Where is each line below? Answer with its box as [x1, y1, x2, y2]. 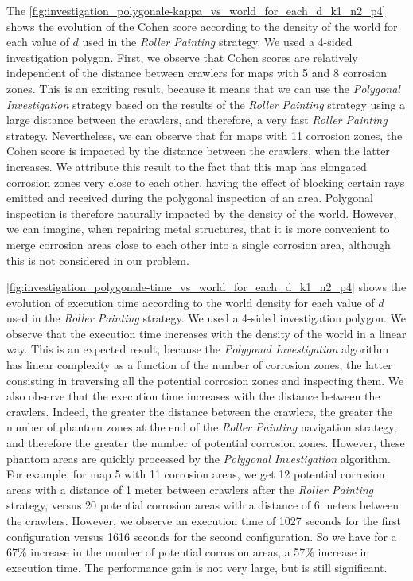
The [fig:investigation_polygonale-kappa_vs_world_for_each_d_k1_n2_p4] [6, 2, 386, 18]
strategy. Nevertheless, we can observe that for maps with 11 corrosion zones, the [6, 127, 403, 143]
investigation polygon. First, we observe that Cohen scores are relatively [6, 49, 358, 65]
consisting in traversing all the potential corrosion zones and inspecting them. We [6, 372, 404, 388]
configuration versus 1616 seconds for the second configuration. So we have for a [6, 528, 397, 544]
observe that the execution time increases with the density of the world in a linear [6, 325, 407, 341]
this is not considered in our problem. [6, 252, 189, 268]
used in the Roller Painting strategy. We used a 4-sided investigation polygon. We [6, 310, 406, 326]
